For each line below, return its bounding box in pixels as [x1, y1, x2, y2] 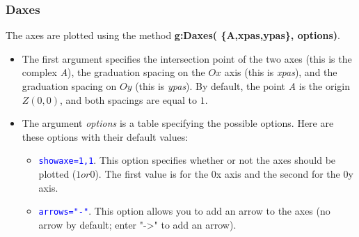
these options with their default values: [22, 129, 189, 144]
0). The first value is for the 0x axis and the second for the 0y [90, 167, 353, 181]
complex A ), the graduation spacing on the [22, 65, 205, 79]
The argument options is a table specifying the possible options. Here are [22, 116, 334, 130]
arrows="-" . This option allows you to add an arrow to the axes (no [38, 204, 330, 218]
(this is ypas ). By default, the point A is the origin [135, 79, 351, 93]
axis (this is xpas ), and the [224, 65, 337, 79]
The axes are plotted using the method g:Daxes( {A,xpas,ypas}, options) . [6, 28, 340, 43]
